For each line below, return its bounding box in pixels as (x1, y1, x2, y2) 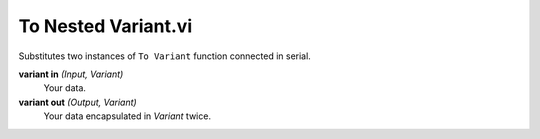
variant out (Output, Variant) (18, 96, 137, 108)
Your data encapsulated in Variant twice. (43, 110, 212, 122)
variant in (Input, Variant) (18, 68, 124, 80)
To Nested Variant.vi (18, 15, 193, 37)
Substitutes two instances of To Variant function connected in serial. (18, 50, 312, 62)
